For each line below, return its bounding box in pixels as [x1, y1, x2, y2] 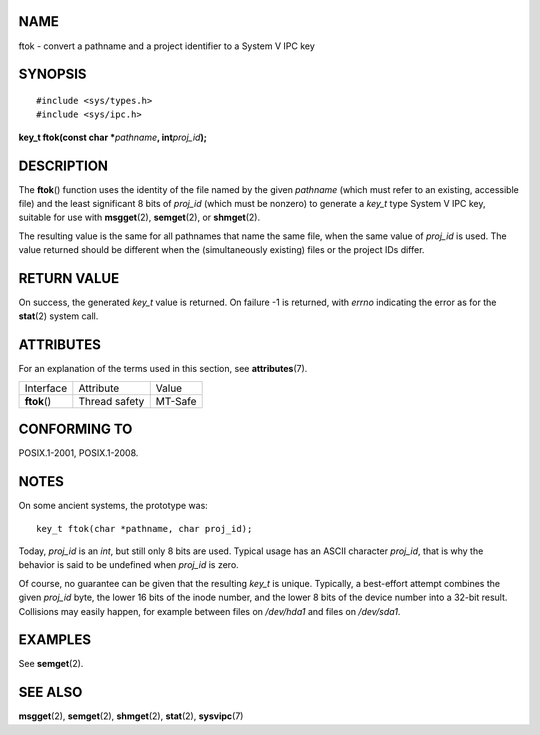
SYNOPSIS [18, 66, 87, 83]
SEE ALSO [18, 684, 83, 701]
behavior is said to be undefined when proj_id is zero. [18, 559, 239, 571]
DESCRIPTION [18, 157, 109, 174]
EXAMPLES [18, 631, 92, 649]
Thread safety [78, 394, 145, 408]
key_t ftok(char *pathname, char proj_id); [36, 523, 253, 534]
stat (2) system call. [18, 310, 99, 322]
